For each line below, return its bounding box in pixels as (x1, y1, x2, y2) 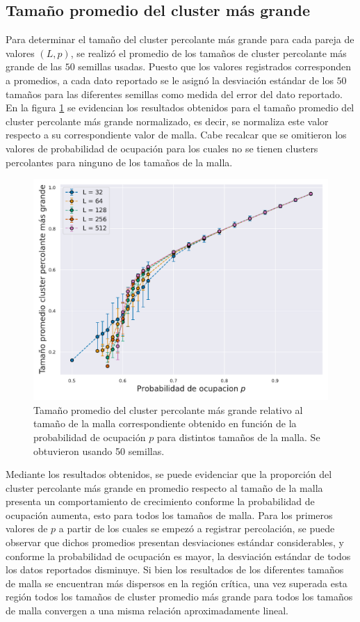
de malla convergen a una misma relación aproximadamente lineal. (6, 603, 288, 618)
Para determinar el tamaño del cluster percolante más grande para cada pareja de (6, 32, 354, 47)
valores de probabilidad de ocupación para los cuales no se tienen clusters (6, 141, 318, 155)
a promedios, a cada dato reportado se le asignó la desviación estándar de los (6, 72, 334, 87)
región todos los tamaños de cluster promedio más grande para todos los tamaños (6, 589, 353, 604)
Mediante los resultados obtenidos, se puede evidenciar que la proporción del (6, 467, 332, 481)
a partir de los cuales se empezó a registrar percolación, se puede (58, 521, 335, 536)
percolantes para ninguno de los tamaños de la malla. (6, 154, 233, 169)
